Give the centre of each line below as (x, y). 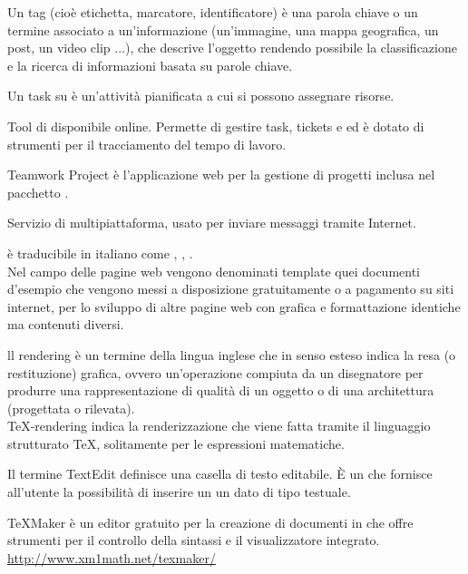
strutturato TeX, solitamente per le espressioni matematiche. (176, 443)
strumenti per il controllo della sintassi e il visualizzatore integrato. (194, 540)
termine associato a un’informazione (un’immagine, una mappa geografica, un (223, 29)
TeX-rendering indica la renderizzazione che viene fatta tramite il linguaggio (219, 426)
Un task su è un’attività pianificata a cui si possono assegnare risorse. (201, 96)
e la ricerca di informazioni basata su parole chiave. (150, 65)
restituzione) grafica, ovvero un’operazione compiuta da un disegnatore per (215, 372)
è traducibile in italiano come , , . (100, 253)
